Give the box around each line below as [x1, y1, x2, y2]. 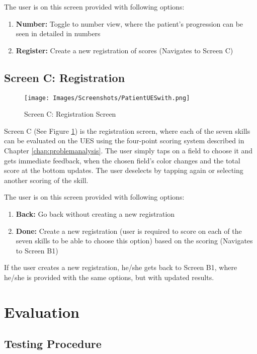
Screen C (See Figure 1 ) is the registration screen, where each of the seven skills [4, 125, 250, 136]
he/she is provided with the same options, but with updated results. [4, 272, 214, 282]
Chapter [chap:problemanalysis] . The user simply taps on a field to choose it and [4, 145, 253, 156]
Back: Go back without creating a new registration [16, 208, 175, 219]
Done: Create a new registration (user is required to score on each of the [16, 225, 242, 236]
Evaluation [4, 301, 79, 322]
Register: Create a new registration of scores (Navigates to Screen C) [16, 45, 233, 55]
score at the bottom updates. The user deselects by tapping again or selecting [4, 165, 243, 175]
